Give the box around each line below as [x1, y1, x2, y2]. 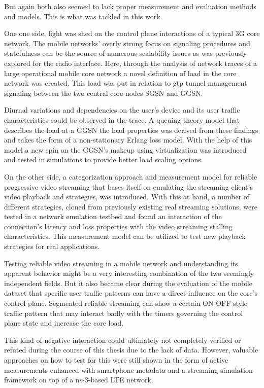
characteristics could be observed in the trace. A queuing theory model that [4, 114, 240, 125]
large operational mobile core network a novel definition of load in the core [4, 67, 237, 78]
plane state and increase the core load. [4, 318, 124, 328]
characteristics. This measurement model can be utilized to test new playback [4, 231, 246, 241]
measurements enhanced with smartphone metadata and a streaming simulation [4, 364, 253, 375]
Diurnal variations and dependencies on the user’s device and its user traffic [4, 104, 240, 115]
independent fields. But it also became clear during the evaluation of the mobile [4, 277, 252, 288]
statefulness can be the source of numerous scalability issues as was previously [4, 48, 247, 58]
